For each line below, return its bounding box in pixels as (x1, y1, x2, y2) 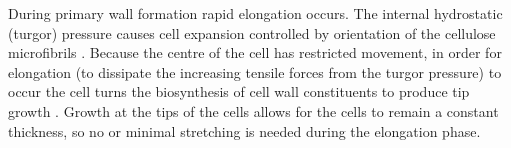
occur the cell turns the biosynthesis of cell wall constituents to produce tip (8, 81, 470, 102)
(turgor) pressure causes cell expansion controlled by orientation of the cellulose (8, 22, 496, 43)
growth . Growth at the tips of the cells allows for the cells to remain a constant (8, 100, 499, 121)
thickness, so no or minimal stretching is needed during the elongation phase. (8, 120, 481, 141)
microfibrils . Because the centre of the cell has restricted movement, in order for (8, 42, 502, 63)
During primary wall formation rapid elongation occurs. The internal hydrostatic (8, 3, 503, 23)
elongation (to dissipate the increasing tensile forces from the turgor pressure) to (8, 61, 502, 82)
